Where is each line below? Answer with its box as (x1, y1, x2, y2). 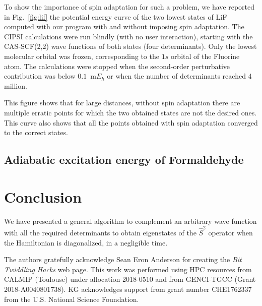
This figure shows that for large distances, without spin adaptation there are (4, 97, 240, 108)
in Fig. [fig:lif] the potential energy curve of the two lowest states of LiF (4, 11, 227, 22)
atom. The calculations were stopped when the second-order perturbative (4, 60, 230, 71)
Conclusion (4, 186, 82, 207)
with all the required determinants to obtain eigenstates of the (4, 227, 196, 237)
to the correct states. (4, 127, 68, 138)
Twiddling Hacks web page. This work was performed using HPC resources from (4, 264, 252, 274)
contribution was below (4, 71, 76, 81)
